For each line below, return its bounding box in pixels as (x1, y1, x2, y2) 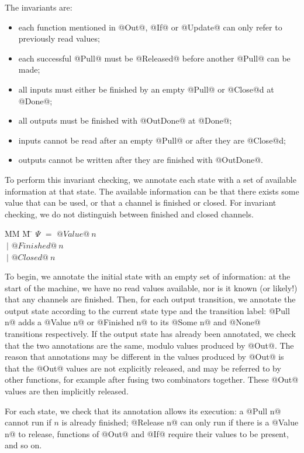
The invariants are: (5, 1, 72, 13)
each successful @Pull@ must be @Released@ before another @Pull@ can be (18, 52, 291, 64)
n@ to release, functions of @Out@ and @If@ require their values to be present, (5, 427, 289, 440)
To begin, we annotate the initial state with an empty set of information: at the (5, 270, 291, 282)
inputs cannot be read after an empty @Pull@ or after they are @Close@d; (18, 134, 286, 146)
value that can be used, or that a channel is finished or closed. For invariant (5, 196, 277, 209)
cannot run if (5, 416, 51, 428)
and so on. (5, 439, 42, 451)
